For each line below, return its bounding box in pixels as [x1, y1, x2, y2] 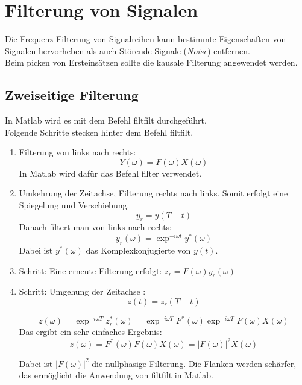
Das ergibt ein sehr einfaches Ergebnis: [19, 325, 162, 338]
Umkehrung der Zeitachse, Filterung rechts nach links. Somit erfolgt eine [19, 187, 288, 199]
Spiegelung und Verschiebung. [19, 199, 130, 211]
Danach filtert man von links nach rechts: [19, 221, 172, 233]
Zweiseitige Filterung [5, 86, 139, 104]
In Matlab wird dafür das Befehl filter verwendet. [19, 166, 202, 179]
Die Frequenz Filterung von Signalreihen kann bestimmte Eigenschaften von [5, 33, 286, 45]
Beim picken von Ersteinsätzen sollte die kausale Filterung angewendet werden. [5, 56, 298, 69]
